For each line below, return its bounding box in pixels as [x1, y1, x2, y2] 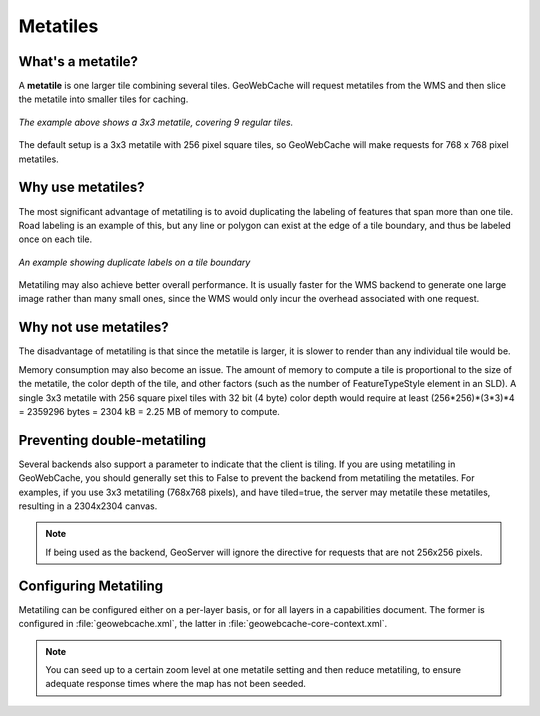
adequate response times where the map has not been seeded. [45, 678, 307, 690]
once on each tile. [18, 233, 93, 245]
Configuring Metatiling [18, 577, 164, 594]
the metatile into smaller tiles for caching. [18, 93, 189, 105]
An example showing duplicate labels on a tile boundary [18, 256, 251, 268]
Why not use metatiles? [18, 319, 169, 336]
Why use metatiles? [18, 179, 145, 196]
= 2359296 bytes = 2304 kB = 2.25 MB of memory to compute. [18, 405, 280, 417]
